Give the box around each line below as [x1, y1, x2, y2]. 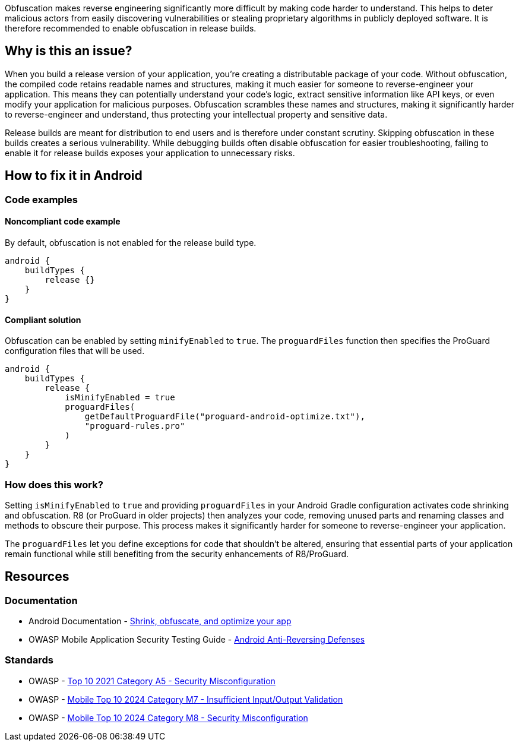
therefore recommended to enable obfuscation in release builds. [5, 23, 257, 33]
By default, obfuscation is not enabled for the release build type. [5, 237, 257, 248]
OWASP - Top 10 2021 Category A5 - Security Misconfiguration [29, 675, 276, 686]
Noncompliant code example [5, 216, 121, 227]
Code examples [5, 193, 78, 206]
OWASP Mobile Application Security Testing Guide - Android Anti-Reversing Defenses [29, 634, 365, 645]
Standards [5, 654, 54, 666]
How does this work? [5, 478, 103, 491]
